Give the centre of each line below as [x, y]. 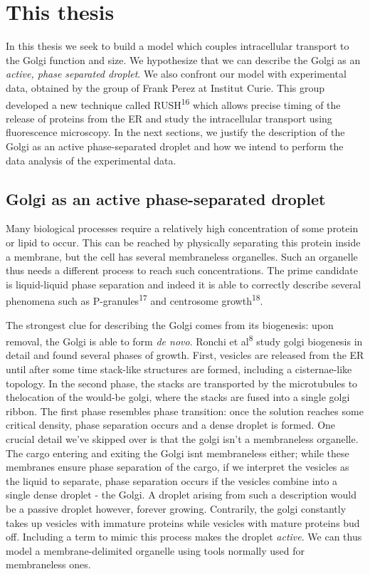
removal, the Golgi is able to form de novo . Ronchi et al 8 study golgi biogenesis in [184, 340]
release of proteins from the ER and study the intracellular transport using [169, 118]
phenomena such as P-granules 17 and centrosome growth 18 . [134, 299]
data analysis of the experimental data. [91, 160]
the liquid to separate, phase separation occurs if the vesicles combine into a [172, 480]
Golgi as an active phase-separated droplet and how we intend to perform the [175, 146]
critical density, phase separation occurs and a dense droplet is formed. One [171, 425]
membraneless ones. [48, 564]
